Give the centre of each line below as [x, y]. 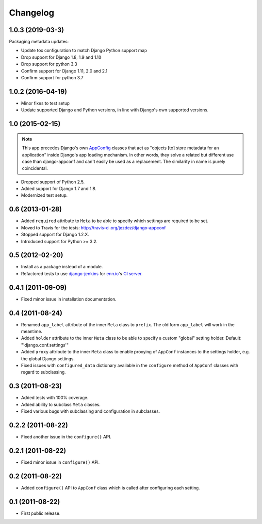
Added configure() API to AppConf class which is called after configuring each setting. [111, 488]
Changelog [32, 13]
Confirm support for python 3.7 [52, 78]
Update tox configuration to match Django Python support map [84, 51]
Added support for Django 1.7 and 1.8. [59, 189]
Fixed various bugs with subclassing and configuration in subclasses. [90, 411]
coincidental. [35, 168]
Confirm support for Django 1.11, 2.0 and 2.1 [64, 71]
